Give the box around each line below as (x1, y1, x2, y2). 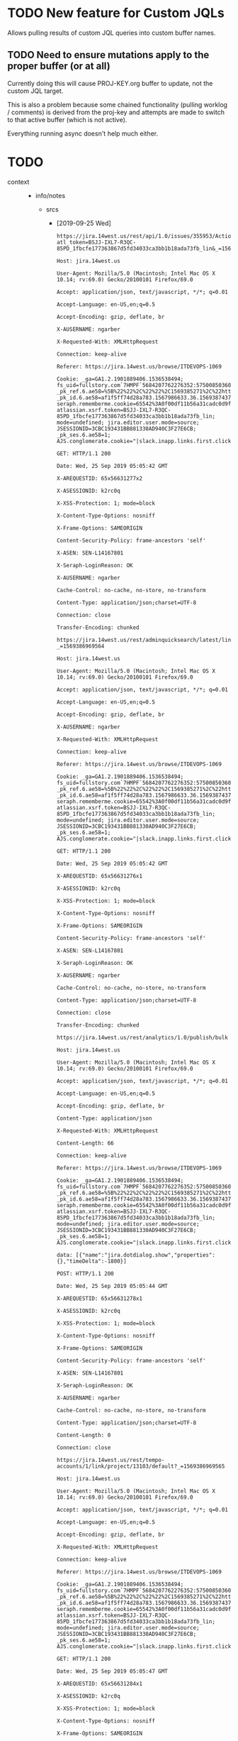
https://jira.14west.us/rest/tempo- (56, 1456, 165, 1463)
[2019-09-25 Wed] (56, 219, 111, 227)
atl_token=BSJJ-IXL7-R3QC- (56, 239, 137, 246)
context (7, 178, 30, 186)
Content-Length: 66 (56, 1140, 115, 1147)
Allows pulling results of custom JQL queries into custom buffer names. (7, 28, 216, 37)
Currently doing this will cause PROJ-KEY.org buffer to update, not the (7, 79, 213, 87)
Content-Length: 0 (56, 1431, 111, 1439)
